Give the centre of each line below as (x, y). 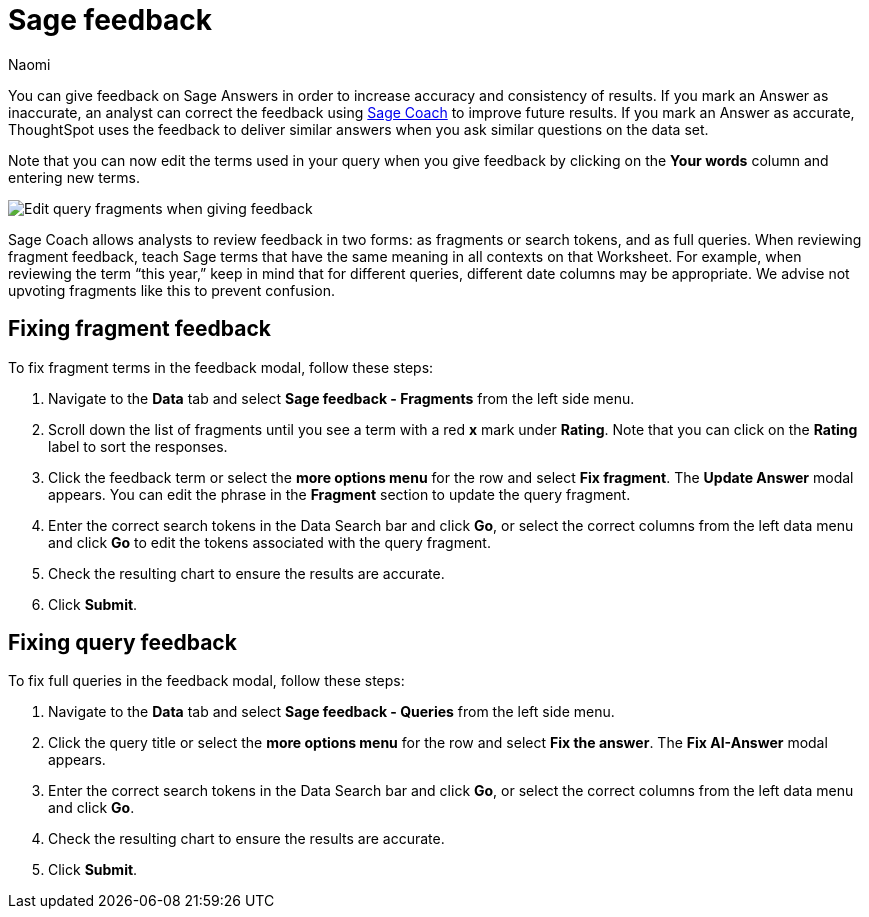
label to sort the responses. (138, 446)
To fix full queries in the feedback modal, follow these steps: (206, 681)
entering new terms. (74, 177)
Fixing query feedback (122, 643)
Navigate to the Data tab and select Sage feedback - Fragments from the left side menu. (341, 398)
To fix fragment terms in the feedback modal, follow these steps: (221, 367)
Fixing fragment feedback (140, 329)
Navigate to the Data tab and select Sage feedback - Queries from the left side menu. (331, 712)
